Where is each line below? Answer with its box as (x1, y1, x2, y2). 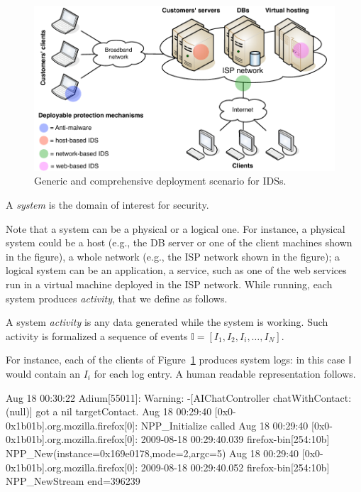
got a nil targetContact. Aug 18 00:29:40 (35, 404, 212, 419)
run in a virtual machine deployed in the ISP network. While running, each (6, 277, 333, 292)
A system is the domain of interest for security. (6, 197, 209, 212)
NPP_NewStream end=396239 (6, 474, 140, 488)
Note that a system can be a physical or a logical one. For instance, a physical (6, 221, 345, 236)
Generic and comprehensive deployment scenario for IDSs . (34, 173, 287, 188)
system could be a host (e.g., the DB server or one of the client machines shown (6, 235, 352, 250)
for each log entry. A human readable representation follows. (94, 366, 356, 381)
